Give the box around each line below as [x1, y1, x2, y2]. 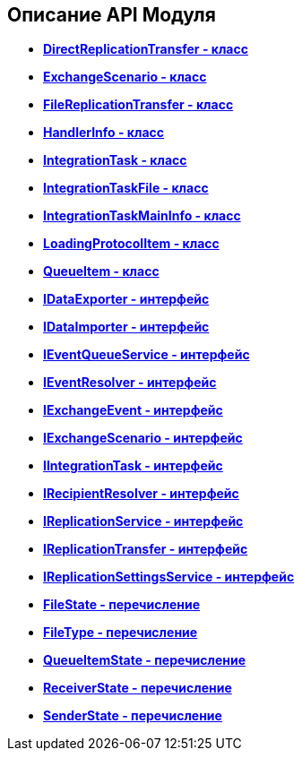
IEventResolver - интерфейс [43, 375, 217, 391]
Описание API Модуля [7, 4, 216, 26]
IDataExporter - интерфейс [43, 291, 210, 307]
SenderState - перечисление [43, 708, 222, 724]
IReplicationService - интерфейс [43, 513, 244, 530]
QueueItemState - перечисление [43, 652, 246, 668]
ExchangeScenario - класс [43, 69, 207, 85]
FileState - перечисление [43, 597, 200, 613]
